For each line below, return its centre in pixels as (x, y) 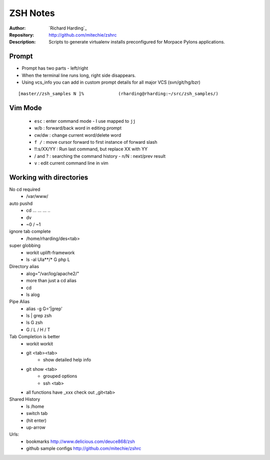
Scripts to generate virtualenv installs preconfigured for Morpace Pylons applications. (137, 42)
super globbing (25, 246)
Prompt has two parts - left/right (55, 68)
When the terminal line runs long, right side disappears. (79, 75)
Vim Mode (25, 108)
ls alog (33, 294)
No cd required (25, 189)
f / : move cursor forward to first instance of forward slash (96, 142)
